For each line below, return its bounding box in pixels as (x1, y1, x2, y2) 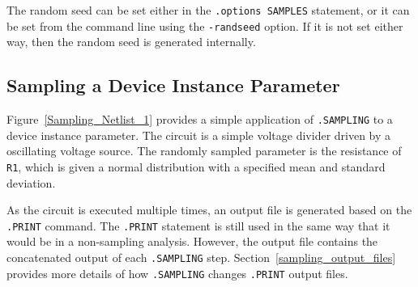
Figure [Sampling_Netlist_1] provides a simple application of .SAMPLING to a (6, 111, 393, 128)
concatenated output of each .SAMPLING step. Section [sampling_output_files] (6, 249, 396, 266)
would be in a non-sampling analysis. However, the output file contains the (6, 233, 378, 250)
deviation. (6, 174, 56, 191)
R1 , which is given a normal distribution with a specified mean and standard (6, 158, 386, 175)
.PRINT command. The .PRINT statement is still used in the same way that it (6, 217, 390, 234)
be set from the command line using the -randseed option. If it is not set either (6, 17, 403, 34)
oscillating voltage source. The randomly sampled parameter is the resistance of (6, 142, 402, 159)
